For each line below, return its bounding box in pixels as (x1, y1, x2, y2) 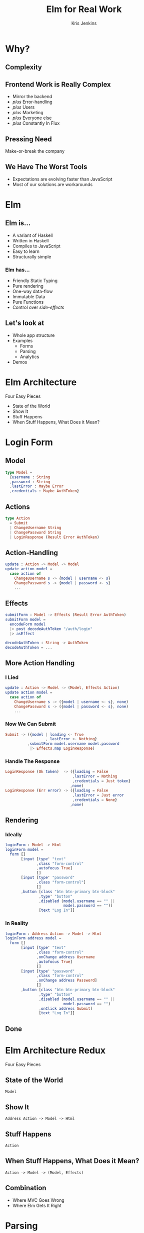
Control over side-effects (12, 304, 64, 310)
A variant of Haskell (12, 232, 53, 238)
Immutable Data (12, 294, 45, 300)
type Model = (5, 470, 32, 475)
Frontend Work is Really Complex (5, 80, 111, 89)
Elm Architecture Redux (5, 1044, 106, 1056)
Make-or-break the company (5, 148, 65, 154)
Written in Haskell (12, 237, 49, 243)
